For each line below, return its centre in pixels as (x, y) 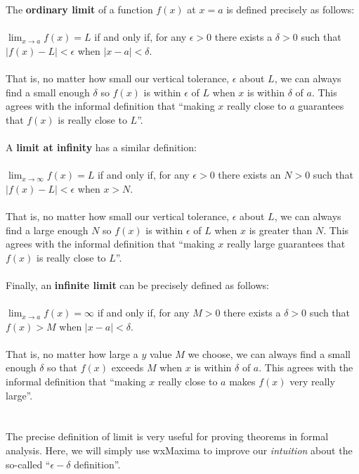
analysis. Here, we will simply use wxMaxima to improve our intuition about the (179, 450)
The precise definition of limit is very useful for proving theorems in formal (167, 436)
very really (312, 382)
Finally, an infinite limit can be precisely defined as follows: (137, 284)
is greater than (281, 230)
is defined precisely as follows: (291, 9)
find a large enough (47, 230)
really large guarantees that (286, 244)
